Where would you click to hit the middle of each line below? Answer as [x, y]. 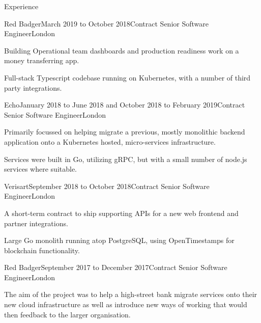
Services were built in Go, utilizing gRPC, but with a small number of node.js [126, 159]
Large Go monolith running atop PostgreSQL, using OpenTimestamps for [119, 240]
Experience [21, 6]
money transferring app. [42, 60]
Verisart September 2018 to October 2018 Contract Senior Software [107, 186]
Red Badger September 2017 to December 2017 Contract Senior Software [116, 267]
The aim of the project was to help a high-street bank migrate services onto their [131, 294]
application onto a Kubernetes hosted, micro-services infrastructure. [110, 141]
